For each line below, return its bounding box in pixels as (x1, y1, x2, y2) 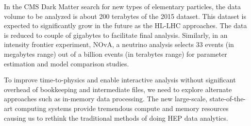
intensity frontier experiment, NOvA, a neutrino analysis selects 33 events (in (4, 39, 234, 49)
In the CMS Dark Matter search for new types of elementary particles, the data (4, 1, 241, 11)
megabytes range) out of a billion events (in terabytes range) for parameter (4, 48, 227, 59)
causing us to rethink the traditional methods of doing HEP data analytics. (4, 112, 228, 123)
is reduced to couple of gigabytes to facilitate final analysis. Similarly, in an (4, 30, 228, 40)
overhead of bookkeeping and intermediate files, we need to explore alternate (4, 84, 232, 94)
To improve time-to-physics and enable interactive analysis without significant (4, 75, 236, 85)
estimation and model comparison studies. (4, 58, 129, 68)
